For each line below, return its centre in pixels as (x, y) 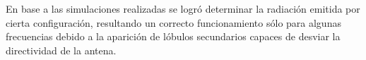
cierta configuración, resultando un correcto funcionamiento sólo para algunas (173, 22)
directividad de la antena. (61, 50)
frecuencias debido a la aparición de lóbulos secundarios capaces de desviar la (173, 36)
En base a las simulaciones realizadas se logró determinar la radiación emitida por (183, 8)
